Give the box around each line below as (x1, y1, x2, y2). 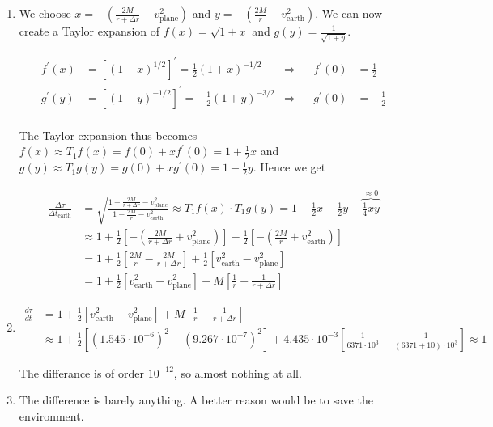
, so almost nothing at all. (173, 364, 302, 381)
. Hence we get (253, 159, 326, 175)
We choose (19, 5, 71, 21)
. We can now (315, 5, 383, 21)
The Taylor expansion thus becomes (19, 126, 198, 143)
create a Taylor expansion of (19, 23, 160, 39)
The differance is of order (19, 364, 144, 381)
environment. (19, 407, 84, 424)
